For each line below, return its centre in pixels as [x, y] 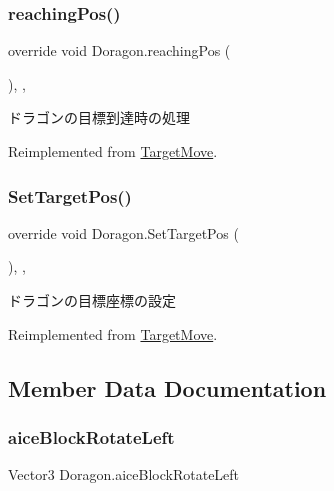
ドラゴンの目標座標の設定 [92, 300]
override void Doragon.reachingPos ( [119, 50]
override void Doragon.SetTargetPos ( [123, 232]
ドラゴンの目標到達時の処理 [99, 117]
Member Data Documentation [167, 387]
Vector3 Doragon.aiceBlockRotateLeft [124, 474]
